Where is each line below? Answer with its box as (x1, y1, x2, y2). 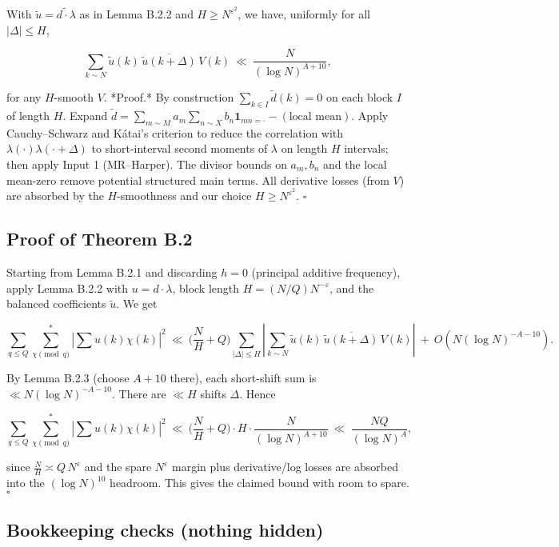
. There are (112, 385, 166, 401)
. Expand (62, 107, 108, 124)
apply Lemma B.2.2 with (6, 279, 129, 296)
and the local (322, 156, 387, 173)
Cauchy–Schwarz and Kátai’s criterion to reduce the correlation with (6, 124, 344, 141)
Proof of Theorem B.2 (6, 226, 193, 251)
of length (6, 107, 50, 124)
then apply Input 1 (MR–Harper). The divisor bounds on (6, 156, 287, 173)
